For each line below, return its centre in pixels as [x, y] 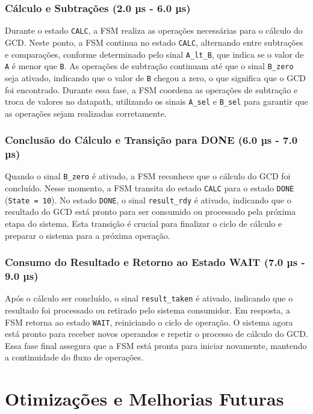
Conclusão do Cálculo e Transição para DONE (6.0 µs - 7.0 [151, 140]
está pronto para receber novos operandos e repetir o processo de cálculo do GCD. [156, 334]
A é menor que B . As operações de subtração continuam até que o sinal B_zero [149, 66]
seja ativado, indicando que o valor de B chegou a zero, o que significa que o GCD [156, 77]
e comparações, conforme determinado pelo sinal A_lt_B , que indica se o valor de [154, 54]
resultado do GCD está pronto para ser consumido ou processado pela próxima [150, 212]
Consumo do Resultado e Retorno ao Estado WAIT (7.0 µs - [155, 262]
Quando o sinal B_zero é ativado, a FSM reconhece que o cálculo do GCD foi [148, 176]
